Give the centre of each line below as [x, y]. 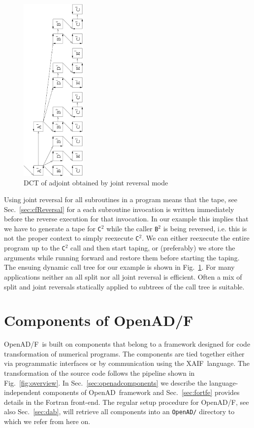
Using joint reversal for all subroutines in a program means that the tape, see [121, 199]
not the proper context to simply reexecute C [72, 238]
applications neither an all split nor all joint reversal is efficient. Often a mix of [123, 276]
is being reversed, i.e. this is [205, 228]
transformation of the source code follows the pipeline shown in [99, 373]
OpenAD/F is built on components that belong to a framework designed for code [127, 344]
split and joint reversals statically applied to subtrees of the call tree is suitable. [124, 286]
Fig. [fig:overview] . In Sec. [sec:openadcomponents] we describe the [106, 382]
